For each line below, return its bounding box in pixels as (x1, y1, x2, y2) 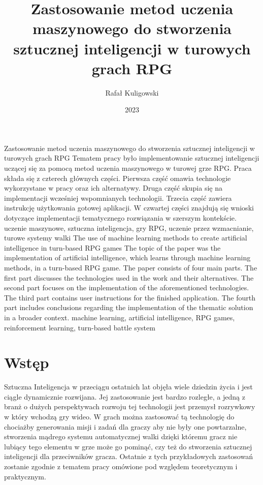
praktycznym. (4, 471, 46, 481)
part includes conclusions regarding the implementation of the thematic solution (4, 302, 253, 313)
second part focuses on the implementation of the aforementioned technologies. (4, 282, 249, 293)
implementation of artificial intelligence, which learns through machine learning (4, 252, 251, 263)
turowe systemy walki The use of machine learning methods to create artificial (4, 232, 247, 243)
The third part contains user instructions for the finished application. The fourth (4, 292, 255, 302)
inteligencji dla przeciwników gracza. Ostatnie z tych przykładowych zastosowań (4, 451, 253, 462)
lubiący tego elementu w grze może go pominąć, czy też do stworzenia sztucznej (4, 441, 252, 451)
